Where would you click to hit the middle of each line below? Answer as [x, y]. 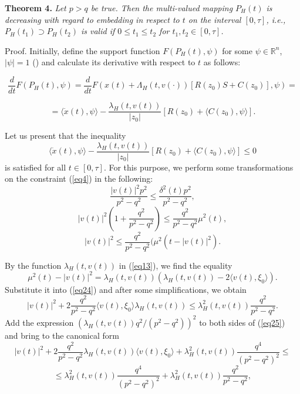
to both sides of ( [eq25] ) [242, 322]
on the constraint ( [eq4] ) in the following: [79, 178]
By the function [33, 265]
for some [237, 50]
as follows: [222, 62]
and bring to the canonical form [62, 335]
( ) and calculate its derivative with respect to [114, 62]
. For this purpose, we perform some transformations [198, 167]
